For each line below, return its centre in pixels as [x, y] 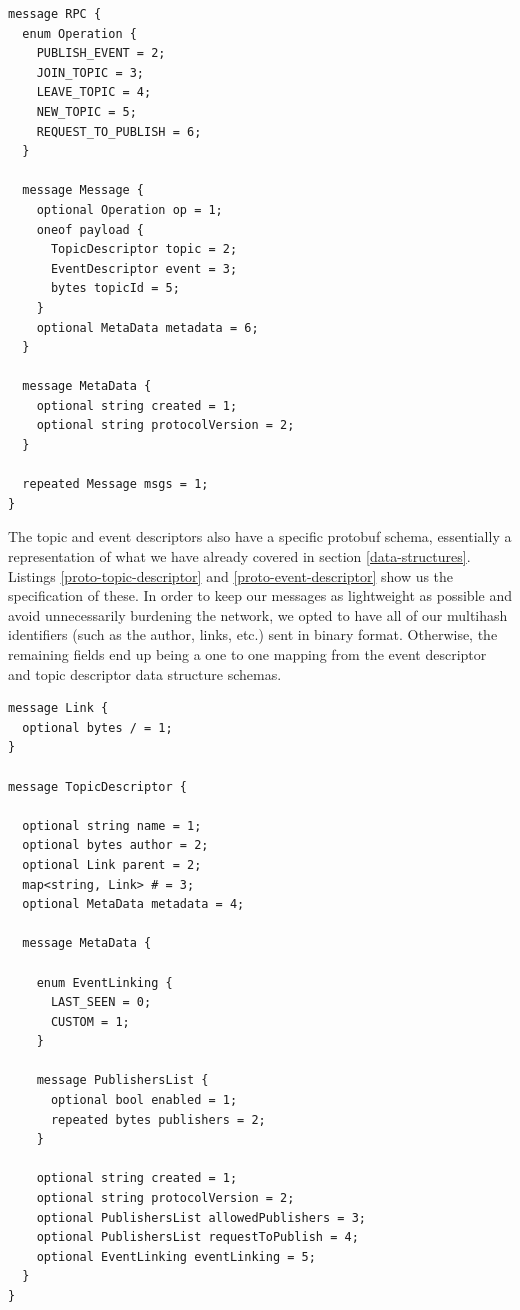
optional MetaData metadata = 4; [133, 904]
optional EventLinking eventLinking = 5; [176, 1256]
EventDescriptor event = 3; [144, 268]
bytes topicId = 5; [115, 288]
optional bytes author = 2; [115, 845]
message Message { [83, 190]
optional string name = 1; [112, 825]
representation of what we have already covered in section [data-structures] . [239, 556]
